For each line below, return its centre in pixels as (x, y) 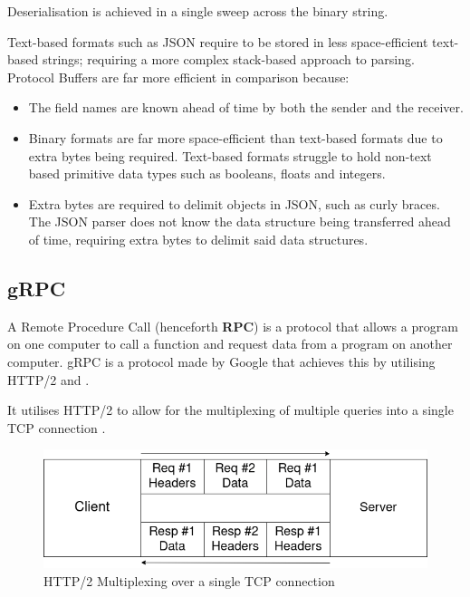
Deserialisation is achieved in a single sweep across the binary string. (198, 11)
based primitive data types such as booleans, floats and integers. (207, 173)
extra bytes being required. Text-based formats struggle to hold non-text (230, 155)
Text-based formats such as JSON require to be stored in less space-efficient (218, 41)
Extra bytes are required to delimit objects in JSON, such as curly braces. (234, 203)
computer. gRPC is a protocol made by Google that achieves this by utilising (221, 361)
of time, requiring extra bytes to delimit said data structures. (198, 239)
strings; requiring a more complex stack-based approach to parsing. (228, 59)
